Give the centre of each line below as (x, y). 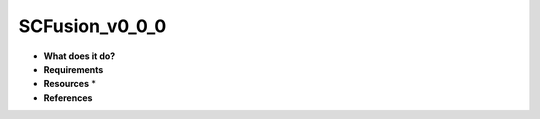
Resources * (70, 84)
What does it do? (79, 56)
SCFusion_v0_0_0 (92, 26)
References (68, 97)
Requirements (73, 69)
